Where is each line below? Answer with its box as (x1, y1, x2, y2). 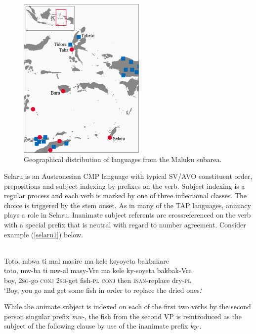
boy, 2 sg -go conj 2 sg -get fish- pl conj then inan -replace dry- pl (4, 275, 191, 285)
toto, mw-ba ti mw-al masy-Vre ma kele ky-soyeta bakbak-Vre (4, 265, 192, 276)
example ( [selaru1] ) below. (4, 229, 83, 239)
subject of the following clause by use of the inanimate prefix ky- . (4, 321, 202, 331)
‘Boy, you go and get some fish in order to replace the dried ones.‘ (4, 284, 203, 295)
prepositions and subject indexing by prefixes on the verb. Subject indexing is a (4, 180, 245, 191)
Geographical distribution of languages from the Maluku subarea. (24, 154, 222, 165)
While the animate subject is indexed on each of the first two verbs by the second (4, 301, 251, 312)
